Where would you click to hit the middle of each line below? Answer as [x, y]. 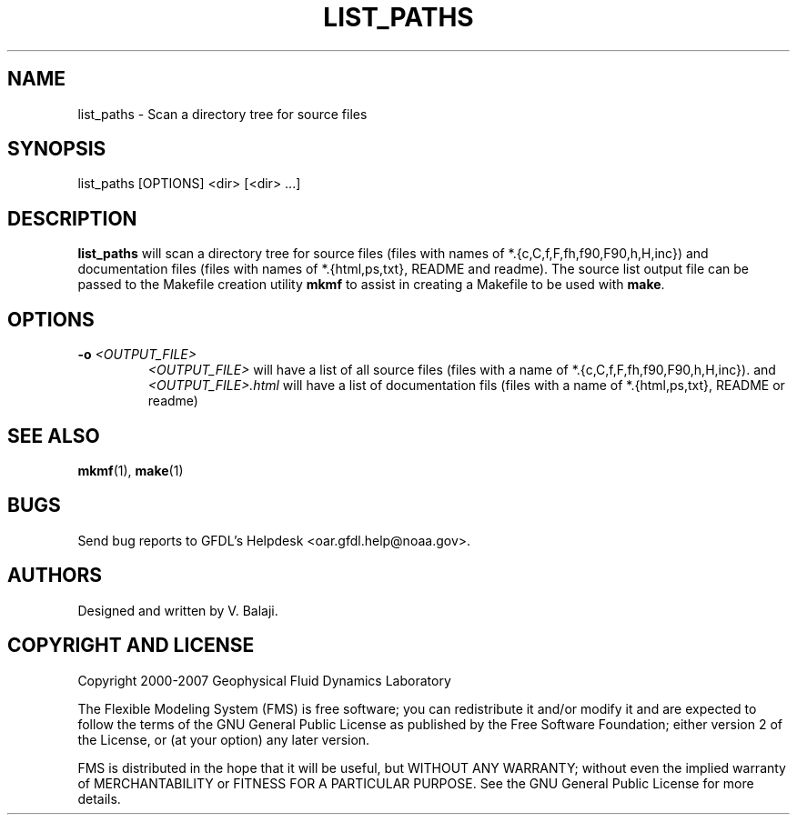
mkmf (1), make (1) [131, 470]
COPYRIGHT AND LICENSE [131, 646]
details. [99, 798]
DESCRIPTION [72, 218]
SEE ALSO [54, 436]
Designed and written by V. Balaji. [178, 610]
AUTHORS [55, 576]
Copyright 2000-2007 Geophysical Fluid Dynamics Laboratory [264, 680]
